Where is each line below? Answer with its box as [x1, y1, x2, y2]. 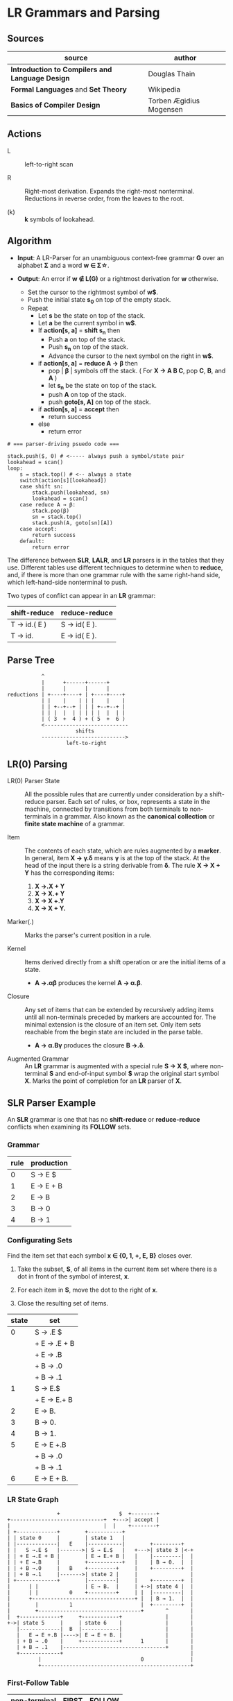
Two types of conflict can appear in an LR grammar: [7, 591, 156, 599]
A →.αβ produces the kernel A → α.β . [34, 979, 143, 987]
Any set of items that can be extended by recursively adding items [24, 1006, 214, 1014]
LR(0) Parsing [7, 758, 68, 771]
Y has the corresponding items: [24, 869, 114, 877]
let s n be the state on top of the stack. [48, 382, 157, 391]
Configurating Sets [7, 1236, 73, 1245]
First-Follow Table [7, 1678, 69, 1688]
